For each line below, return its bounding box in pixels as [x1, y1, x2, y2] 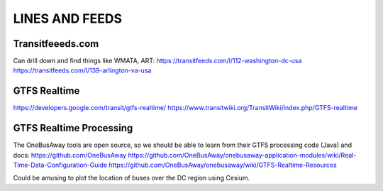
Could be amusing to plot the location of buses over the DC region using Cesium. [13, 174, 250, 182]
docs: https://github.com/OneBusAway [13, 151, 127, 159]
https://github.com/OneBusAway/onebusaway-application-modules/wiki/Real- [128, 151, 357, 159]
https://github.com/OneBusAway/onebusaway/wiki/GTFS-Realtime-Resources [109, 160, 337, 170]
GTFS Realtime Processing [13, 122, 133, 134]
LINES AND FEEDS [13, 11, 123, 26]
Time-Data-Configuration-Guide [13, 160, 108, 170]
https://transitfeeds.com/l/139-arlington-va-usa [13, 66, 152, 75]
